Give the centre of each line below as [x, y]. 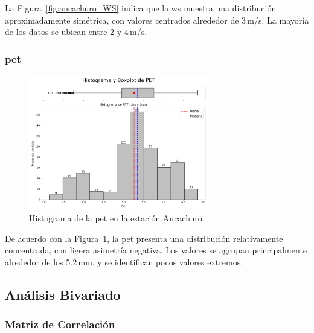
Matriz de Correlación [60, 324]
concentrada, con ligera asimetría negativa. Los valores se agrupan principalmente [156, 250]
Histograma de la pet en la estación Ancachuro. [117, 218]
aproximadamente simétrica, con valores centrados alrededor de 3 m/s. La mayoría [157, 20]
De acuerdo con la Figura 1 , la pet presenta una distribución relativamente [144, 238]
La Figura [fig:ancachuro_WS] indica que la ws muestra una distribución [141, 8]
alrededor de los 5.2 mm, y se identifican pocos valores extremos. [124, 262]
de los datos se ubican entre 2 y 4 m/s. [76, 32]
